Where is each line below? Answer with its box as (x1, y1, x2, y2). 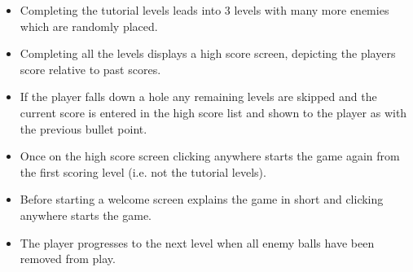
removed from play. (20, 250, 116, 267)
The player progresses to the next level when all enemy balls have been (20, 234, 375, 251)
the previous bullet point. (20, 120, 147, 137)
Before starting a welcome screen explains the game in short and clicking (20, 191, 384, 208)
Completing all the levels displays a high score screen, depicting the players (20, 45, 396, 62)
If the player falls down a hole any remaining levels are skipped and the (20, 88, 377, 105)
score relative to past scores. (20, 60, 161, 77)
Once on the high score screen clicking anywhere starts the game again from (20, 147, 400, 165)
